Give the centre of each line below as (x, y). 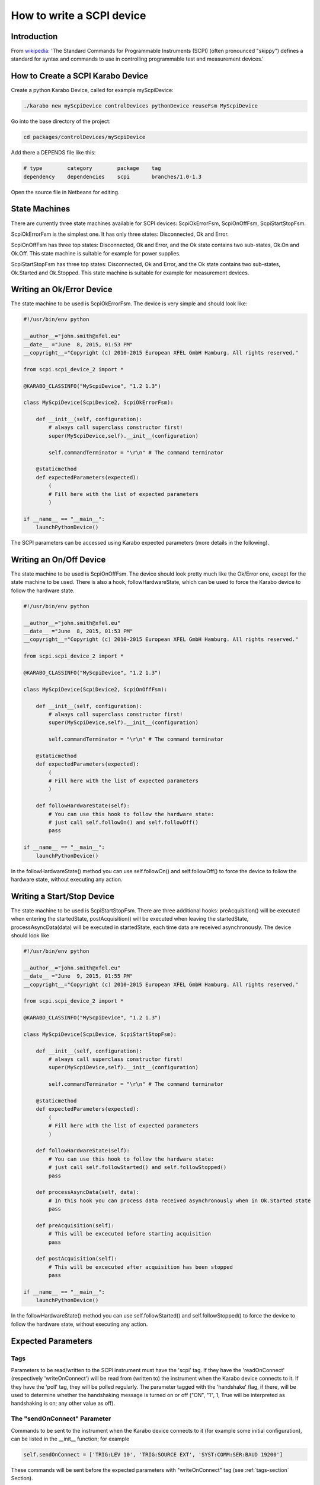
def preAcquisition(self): (75, 1225)
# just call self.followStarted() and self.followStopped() (137, 1168)
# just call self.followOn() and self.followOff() (123, 822)
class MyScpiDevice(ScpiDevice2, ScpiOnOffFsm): (95, 689)
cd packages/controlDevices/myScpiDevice (84, 137)
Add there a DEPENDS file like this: (53, 153)
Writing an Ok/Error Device (62, 290)
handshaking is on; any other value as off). (63, 1403)
